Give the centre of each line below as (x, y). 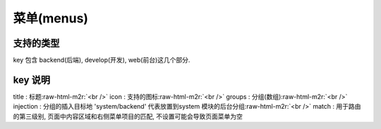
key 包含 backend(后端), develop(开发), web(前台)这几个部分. (102, 60)
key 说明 (32, 80)
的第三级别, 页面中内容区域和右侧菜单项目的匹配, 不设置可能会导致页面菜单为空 (128, 116)
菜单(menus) (50, 18)
